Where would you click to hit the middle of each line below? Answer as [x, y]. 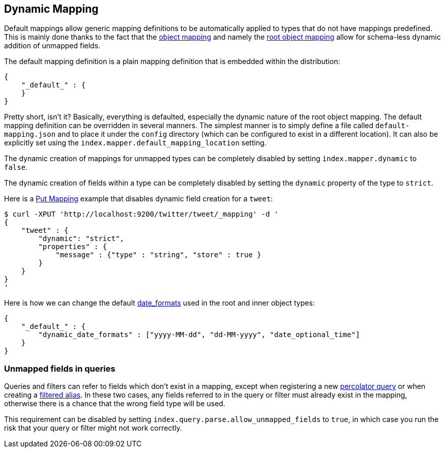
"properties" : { [73, 247]
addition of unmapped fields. [52, 46]
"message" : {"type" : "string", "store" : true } [158, 255]
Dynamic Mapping [51, 9]
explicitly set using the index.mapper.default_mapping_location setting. [135, 143]
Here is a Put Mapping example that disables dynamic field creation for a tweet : [139, 199]
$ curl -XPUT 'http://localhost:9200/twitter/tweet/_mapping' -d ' [141, 214]
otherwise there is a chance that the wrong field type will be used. [115, 404]
